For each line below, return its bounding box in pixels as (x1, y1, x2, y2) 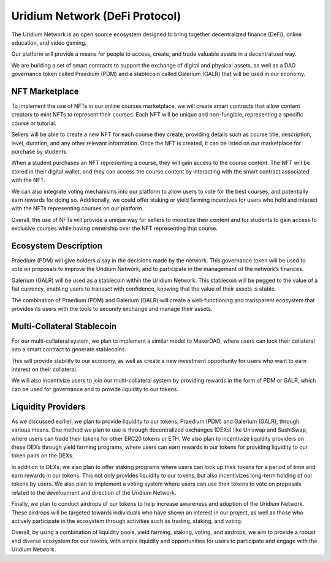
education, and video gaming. (11, 39, 87, 46)
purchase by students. (11, 148, 68, 155)
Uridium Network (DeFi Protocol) (11, 9, 181, 23)
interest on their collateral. (11, 365, 78, 373)
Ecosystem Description (11, 240, 102, 251)
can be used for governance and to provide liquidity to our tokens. (11, 385, 179, 392)
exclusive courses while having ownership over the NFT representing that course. (11, 224, 218, 232)
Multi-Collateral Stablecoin (11, 321, 117, 331)
